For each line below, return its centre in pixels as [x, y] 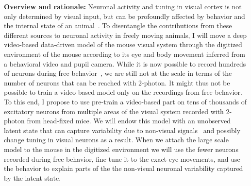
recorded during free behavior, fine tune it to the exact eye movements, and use [122, 159]
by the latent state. [33, 178]
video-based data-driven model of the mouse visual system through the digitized [123, 44]
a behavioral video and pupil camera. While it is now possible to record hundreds [125, 63]
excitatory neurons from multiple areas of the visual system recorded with [114, 111]
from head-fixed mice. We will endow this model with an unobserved [129, 121]
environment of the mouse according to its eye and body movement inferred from [125, 54]
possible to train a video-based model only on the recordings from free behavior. [123, 92]
